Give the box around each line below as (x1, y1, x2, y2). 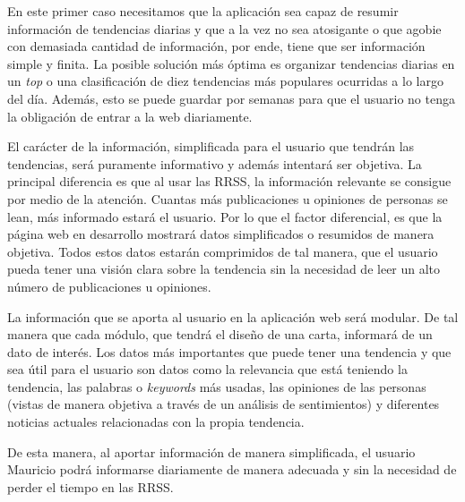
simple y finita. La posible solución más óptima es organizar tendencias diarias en (7, 54, 455, 72)
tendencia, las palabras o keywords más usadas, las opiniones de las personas (7, 377, 426, 396)
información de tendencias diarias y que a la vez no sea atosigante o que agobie (7, 19, 442, 38)
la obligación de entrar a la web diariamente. (7, 106, 253, 125)
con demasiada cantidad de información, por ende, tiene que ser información (7, 37, 426, 55)
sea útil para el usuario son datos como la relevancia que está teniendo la (7, 360, 408, 379)
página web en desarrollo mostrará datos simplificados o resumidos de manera (7, 225, 435, 243)
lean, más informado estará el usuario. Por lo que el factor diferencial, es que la (7, 207, 443, 225)
